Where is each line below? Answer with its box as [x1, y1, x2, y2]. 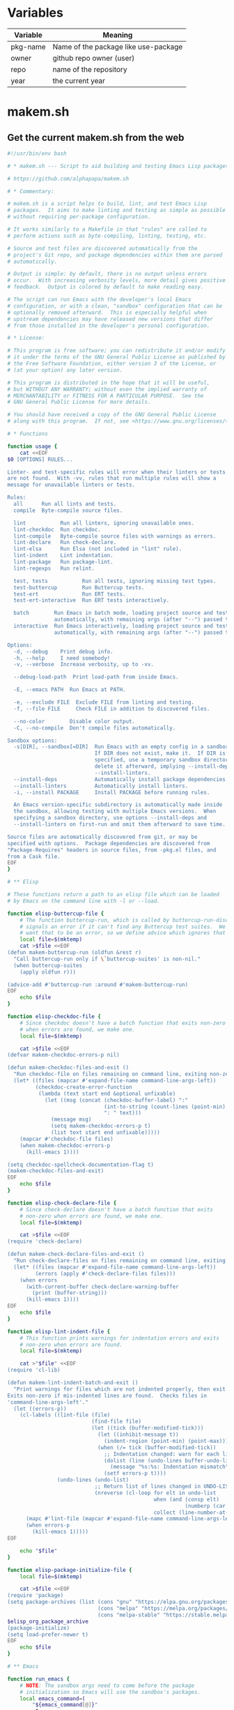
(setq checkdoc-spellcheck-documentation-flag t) [7, 1161, 155, 1168]
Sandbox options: [7, 737, 58, 744]
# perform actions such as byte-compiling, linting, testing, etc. [7, 232, 208, 239]
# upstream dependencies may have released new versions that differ [7, 315, 214, 322]
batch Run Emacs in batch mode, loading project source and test [13, 610, 229, 616]
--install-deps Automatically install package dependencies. [13, 775, 229, 782]
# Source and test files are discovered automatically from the [7, 245, 198, 252]
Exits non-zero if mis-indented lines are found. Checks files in [7, 1392, 208, 1399]
